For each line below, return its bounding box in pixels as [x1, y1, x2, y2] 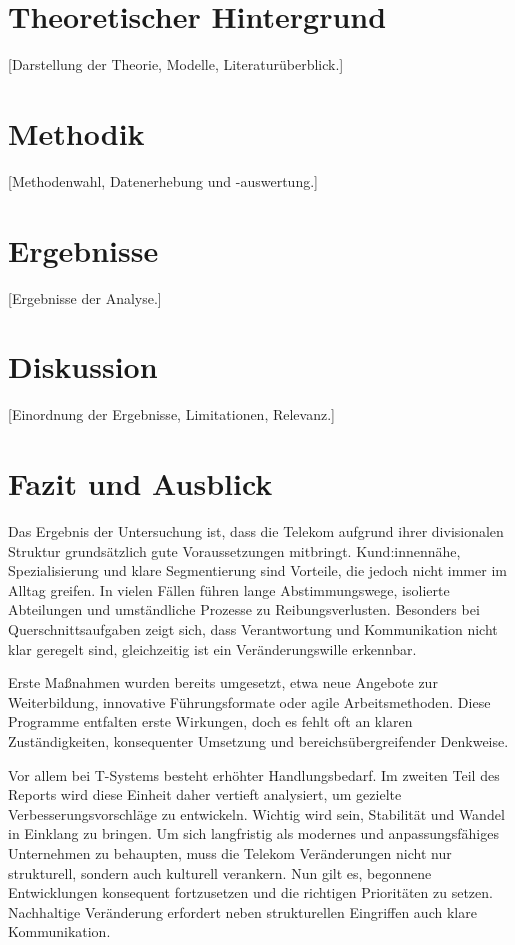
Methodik [8, 112, 145, 153]
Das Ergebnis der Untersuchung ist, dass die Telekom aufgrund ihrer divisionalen [8, 521, 504, 541]
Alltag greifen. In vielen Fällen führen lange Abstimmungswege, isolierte [8, 579, 450, 600]
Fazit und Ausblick [8, 463, 273, 504]
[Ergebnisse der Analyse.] [8, 287, 162, 308]
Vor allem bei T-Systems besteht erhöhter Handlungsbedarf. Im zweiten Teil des [8, 764, 500, 785]
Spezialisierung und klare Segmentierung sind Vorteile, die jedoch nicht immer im [8, 560, 507, 581]
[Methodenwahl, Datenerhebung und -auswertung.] [8, 170, 318, 191]
